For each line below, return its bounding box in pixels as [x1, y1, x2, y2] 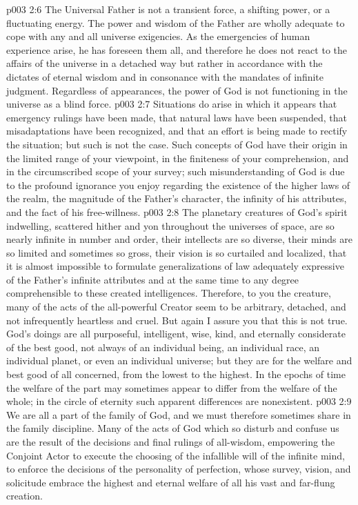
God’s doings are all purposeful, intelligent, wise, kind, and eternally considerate [6, 326, 346, 341]
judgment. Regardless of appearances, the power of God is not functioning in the [6, 83, 348, 97]
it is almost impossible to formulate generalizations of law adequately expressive [6, 259, 344, 273]
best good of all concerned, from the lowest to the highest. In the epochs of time [6, 367, 346, 382]
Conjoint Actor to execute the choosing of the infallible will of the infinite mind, [6, 448, 345, 462]
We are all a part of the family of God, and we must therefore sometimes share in [6, 407, 351, 422]
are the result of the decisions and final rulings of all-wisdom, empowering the [6, 435, 335, 448]
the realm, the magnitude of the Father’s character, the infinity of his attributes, [6, 191, 347, 206]
